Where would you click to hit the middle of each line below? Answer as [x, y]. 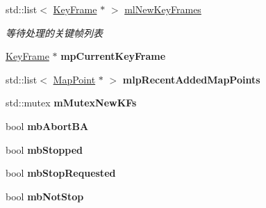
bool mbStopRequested [61, 173]
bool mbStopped [44, 149]
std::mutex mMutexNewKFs [71, 103]
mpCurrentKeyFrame [113, 56]
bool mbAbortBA [47, 126]
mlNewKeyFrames [163, 9]
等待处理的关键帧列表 [54, 32]
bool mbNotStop [45, 196]
